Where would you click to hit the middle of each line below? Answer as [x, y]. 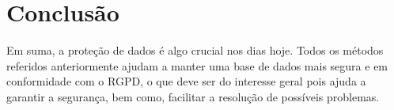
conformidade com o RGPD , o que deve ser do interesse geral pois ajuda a [186, 81]
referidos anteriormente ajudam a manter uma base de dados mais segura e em [197, 65]
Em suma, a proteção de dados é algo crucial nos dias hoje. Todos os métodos [195, 50]
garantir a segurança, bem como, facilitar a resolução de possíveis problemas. [193, 96]
